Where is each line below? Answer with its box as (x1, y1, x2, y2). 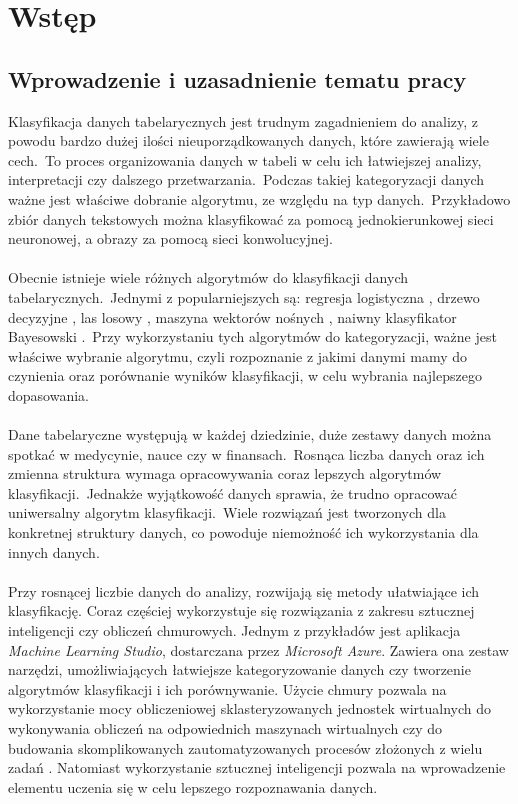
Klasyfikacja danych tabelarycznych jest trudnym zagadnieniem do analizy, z (8, 110, 479, 131)
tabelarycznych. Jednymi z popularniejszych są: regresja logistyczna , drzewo (8, 286, 480, 307)
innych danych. (8, 541, 100, 562)
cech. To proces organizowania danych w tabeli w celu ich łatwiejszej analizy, (8, 149, 482, 170)
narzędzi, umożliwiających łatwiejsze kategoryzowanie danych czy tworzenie (8, 659, 471, 680)
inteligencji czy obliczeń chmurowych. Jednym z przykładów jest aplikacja (8, 620, 461, 641)
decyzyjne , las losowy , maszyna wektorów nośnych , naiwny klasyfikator (8, 306, 457, 327)
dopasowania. (8, 384, 89, 405)
